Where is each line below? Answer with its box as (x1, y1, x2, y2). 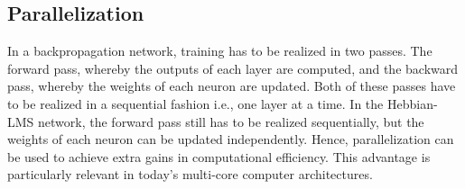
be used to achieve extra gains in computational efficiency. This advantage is (7, 147, 431, 166)
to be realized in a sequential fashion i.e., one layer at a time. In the (7, 94, 384, 112)
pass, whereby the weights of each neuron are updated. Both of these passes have (7, 76, 456, 95)
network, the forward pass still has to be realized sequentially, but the (38, 112, 424, 130)
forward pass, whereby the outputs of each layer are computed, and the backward (7, 58, 459, 77)
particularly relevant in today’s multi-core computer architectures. (7, 165, 373, 184)
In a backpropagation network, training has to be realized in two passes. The (7, 41, 432, 60)
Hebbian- (386, 94, 438, 112)
